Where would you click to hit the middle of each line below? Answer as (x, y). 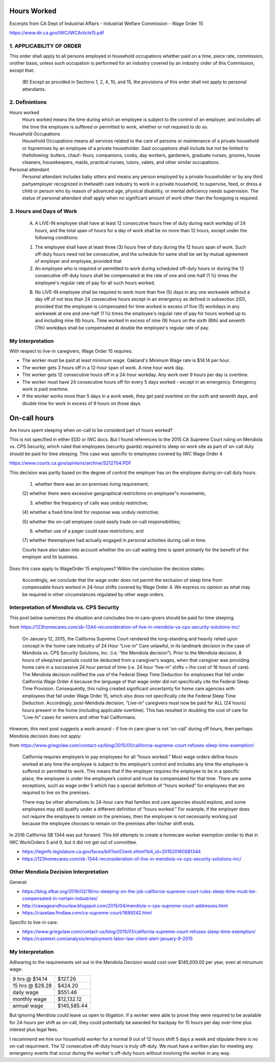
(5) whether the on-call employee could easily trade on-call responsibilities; (101, 522)
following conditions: (57, 238)
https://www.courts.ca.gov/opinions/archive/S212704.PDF (71, 463)
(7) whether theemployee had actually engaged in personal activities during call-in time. (114, 540)
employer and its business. (50, 557)
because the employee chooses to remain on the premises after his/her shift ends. (109, 823)
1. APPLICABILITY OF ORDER (45, 46)
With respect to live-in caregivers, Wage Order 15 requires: (71, 351)
